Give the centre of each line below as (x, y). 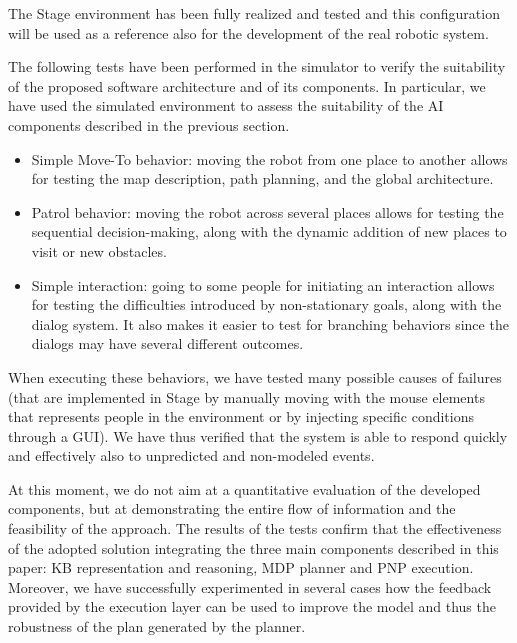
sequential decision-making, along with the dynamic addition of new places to (269, 231)
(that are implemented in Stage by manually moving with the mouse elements (246, 396)
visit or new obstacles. (99, 250)
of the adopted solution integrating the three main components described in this (253, 547)
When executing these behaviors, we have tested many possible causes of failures (255, 376)
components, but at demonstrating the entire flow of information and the (232, 508)
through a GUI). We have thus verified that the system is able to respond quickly (258, 435)
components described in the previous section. (149, 124)
